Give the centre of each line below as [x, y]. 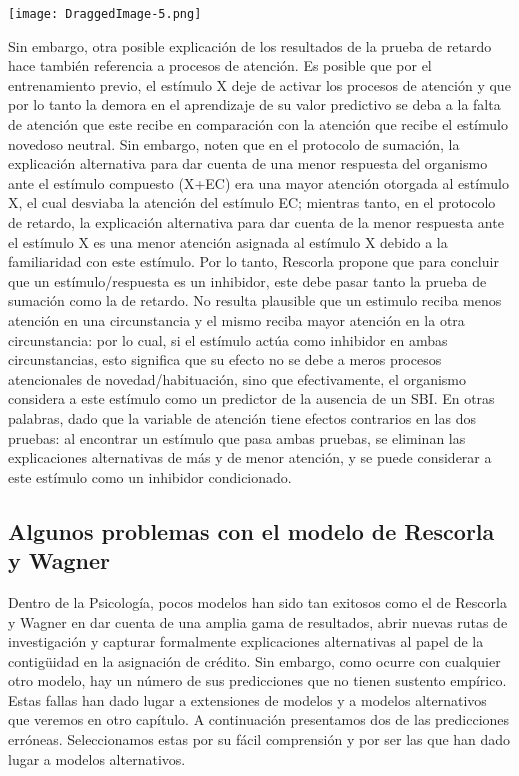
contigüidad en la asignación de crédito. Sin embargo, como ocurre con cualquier [254, 660]
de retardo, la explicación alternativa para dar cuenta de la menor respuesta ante [256, 222]
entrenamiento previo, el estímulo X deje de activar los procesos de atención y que [259, 84]
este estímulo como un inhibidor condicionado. [150, 476]
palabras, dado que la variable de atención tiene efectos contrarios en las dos [242, 417]
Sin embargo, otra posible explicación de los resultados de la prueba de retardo [250, 45]
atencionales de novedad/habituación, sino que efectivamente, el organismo [237, 378]
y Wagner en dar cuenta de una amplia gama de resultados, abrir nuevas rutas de [258, 621]
